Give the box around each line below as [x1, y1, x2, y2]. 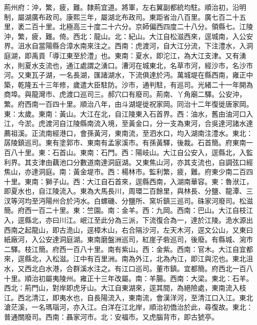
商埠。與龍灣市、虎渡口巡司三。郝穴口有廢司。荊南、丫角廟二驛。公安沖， [4, 89, 246, 99]
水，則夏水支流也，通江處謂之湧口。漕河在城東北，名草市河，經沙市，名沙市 [4, 60, 253, 70]
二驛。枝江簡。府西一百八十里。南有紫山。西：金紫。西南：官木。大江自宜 [4, 244, 246, 254]
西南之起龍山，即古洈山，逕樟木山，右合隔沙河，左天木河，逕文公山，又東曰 [4, 224, 253, 235]
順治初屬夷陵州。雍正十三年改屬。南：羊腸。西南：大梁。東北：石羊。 [24, 273, 253, 283]
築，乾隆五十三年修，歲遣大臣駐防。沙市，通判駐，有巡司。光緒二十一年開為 [4, 79, 253, 89]
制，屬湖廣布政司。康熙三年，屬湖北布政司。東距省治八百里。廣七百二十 [4, 11, 239, 22]
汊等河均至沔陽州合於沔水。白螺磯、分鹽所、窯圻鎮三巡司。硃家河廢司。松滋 [4, 195, 253, 205]
